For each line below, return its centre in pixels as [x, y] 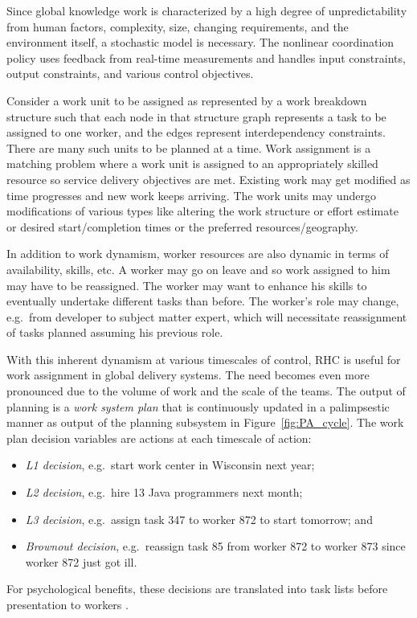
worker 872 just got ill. [81, 561]
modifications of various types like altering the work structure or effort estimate [202, 211]
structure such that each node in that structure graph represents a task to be [196, 116]
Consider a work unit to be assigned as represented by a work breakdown [187, 100]
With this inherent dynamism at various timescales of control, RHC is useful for [204, 359]
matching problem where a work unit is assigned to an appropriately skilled [192, 164]
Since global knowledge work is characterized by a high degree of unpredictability [207, 10]
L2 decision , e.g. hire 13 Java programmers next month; [164, 492]
